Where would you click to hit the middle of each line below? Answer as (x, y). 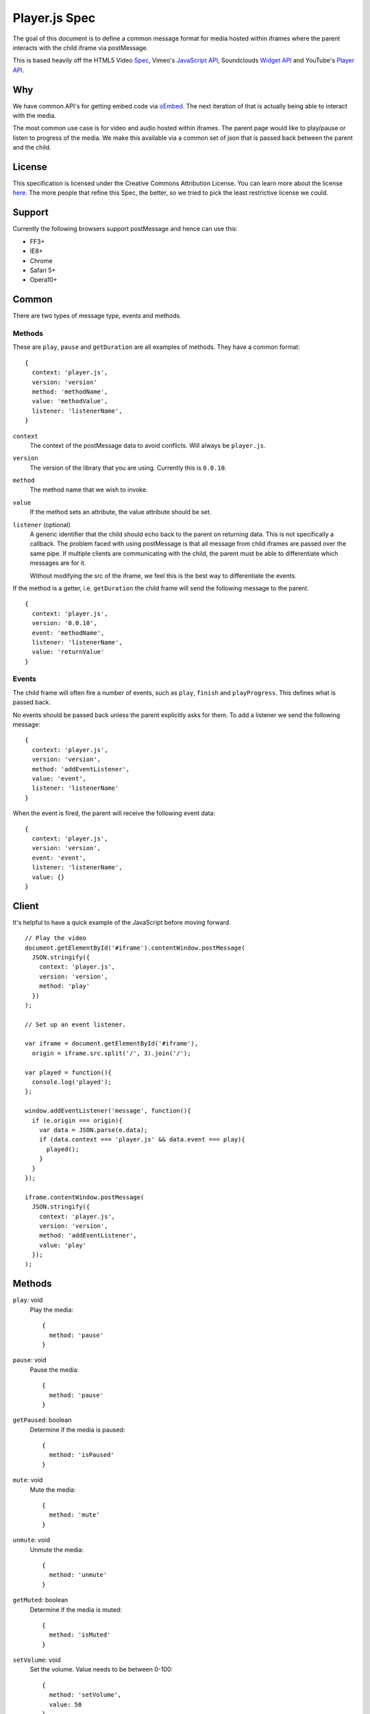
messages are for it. (58, 563)
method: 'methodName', (70, 391)
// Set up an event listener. (76, 1024)
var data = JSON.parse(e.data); (93, 1130)
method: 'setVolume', (85, 1695)
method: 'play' (64, 986)
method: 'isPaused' (82, 1455)
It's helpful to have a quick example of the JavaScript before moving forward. (122, 922)
